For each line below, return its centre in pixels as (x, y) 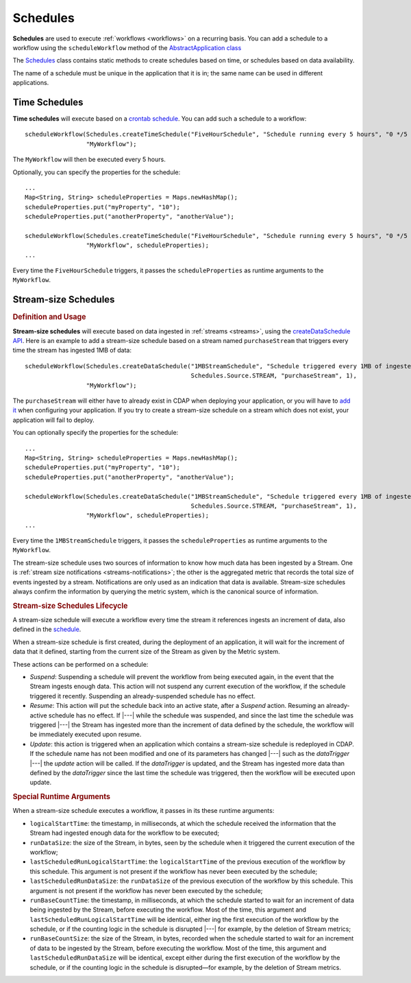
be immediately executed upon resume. (86, 735)
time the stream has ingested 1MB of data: (72, 351)
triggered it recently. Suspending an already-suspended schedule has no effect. (143, 696)
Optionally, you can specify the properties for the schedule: (97, 172)
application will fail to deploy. (54, 420)
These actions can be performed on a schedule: (80, 664)
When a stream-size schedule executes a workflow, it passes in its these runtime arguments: (144, 811)
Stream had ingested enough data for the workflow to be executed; (124, 833)
